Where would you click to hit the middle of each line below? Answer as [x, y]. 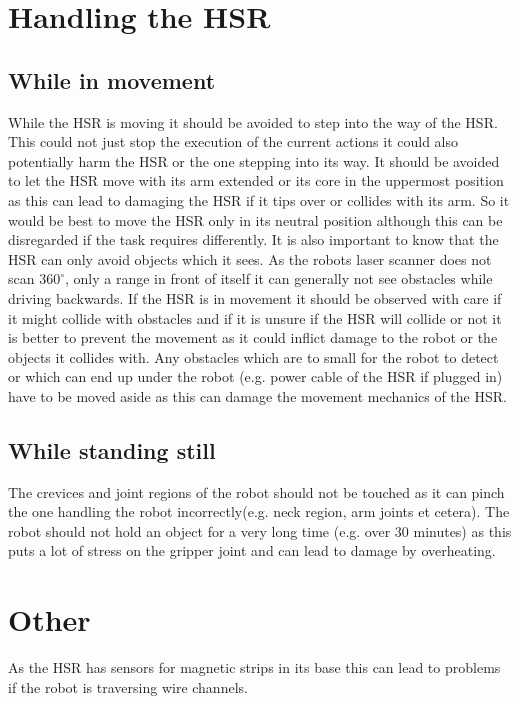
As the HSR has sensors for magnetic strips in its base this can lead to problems [254, 667]
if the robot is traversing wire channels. [128, 686]
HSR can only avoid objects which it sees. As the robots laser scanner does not [250, 258]
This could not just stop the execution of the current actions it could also [233, 141]
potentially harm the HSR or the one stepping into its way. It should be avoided [254, 160]
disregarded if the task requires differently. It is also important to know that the [253, 239]
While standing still [112, 449]
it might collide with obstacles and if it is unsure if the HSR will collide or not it [255, 317]
